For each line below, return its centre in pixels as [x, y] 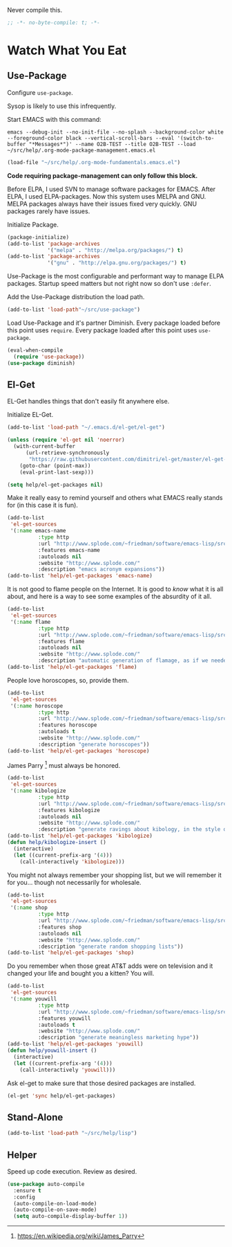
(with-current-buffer [45, 447]
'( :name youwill [33, 999]
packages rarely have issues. [49, 211]
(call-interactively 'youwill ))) [68, 1070]
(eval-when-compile [35, 350]
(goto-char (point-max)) [55, 466]
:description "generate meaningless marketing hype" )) [118, 1038]
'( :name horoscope [37, 706]
